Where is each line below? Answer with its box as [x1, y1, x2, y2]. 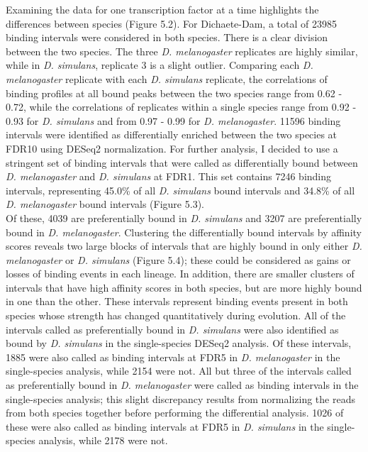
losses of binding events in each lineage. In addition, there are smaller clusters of [6, 266, 355, 281]
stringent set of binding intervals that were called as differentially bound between [6, 155, 358, 170]
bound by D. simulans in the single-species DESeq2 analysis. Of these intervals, [6, 336, 352, 351]
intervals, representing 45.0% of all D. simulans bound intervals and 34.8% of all [6, 182, 355, 197]
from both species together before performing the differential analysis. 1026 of [6, 405, 344, 420]
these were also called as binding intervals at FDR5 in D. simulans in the [6, 419, 324, 434]
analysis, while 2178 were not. [38, 433, 168, 448]
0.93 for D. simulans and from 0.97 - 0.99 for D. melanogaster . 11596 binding [6, 113, 341, 128]
